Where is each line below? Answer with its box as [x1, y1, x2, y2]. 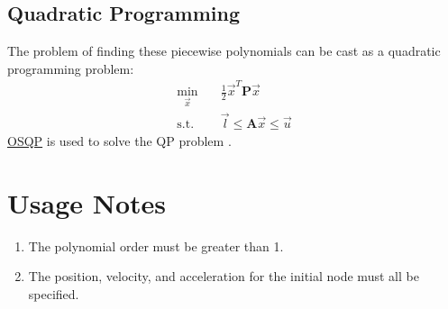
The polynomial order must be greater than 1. [28, 236, 284, 255]
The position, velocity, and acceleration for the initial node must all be [28, 267, 419, 286]
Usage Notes [7, 184, 167, 221]
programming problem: [7, 59, 134, 77]
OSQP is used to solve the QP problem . [7, 132, 232, 150]
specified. [28, 285, 79, 304]
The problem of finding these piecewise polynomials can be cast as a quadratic [7, 41, 441, 60]
